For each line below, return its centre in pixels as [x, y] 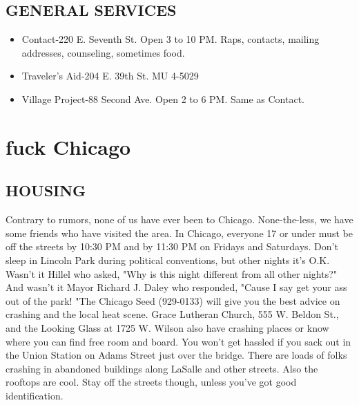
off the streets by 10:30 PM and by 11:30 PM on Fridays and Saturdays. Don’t [172, 246]
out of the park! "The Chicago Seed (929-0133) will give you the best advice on [173, 300]
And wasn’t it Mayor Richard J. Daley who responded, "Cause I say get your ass [176, 287]
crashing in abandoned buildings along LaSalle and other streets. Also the [162, 368]
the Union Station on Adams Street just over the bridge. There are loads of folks [176, 355]
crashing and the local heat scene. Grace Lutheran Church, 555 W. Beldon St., [172, 314]
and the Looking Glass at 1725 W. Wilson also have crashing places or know [167, 327]
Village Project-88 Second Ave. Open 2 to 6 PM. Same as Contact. [163, 98]
